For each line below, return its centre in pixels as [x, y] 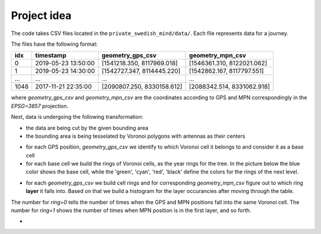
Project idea [41, 15]
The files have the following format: [54, 44]
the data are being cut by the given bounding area [87, 128]
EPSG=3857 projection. [40, 106]
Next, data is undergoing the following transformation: [77, 117]
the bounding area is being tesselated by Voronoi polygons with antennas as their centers [136, 136]
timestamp [51, 55]
